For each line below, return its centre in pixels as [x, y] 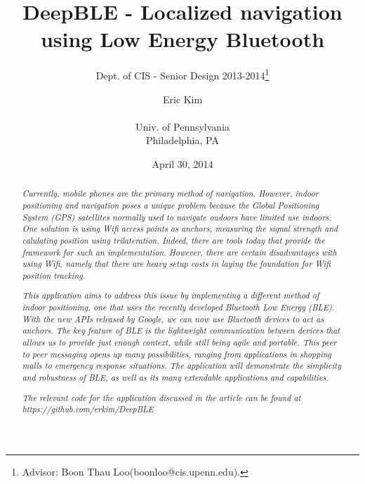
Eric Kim [182, 99]
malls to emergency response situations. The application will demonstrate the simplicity [182, 366]
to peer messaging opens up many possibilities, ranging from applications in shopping [177, 354]
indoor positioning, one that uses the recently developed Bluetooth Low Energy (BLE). [178, 307]
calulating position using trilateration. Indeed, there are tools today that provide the [173, 240]
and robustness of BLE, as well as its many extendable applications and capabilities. [175, 378]
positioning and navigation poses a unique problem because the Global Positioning [171, 205]
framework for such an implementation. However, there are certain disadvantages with [179, 252]
